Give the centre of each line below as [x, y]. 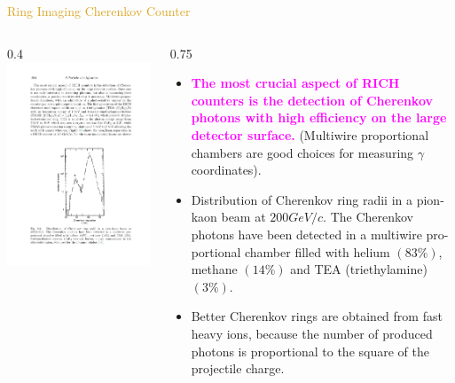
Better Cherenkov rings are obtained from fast [317, 316]
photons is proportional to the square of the [310, 351]
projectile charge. [238, 368]
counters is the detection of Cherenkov [312, 100]
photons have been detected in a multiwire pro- [320, 234]
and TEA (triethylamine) [359, 269]
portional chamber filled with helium [290, 251]
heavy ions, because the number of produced [312, 333]
